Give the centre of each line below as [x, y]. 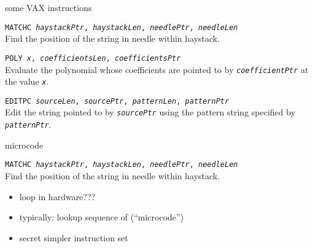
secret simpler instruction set [74, 237]
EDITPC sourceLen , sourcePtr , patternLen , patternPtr [117, 101]
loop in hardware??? [57, 196]
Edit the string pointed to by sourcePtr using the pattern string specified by [150, 112]
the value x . [27, 81]
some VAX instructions [48, 7]
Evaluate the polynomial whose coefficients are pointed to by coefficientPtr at [157, 69]
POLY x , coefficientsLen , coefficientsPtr [93, 58]
